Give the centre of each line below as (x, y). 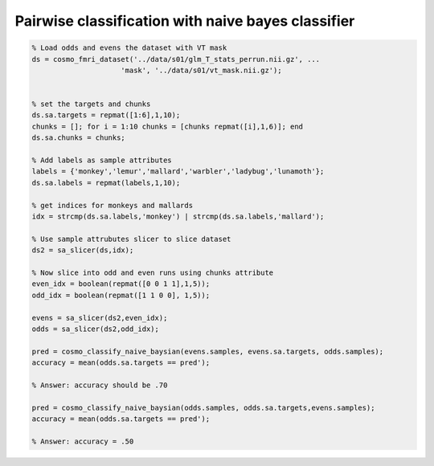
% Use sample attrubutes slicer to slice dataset (131, 239)
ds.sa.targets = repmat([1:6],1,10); (106, 115)
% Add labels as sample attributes (102, 160)
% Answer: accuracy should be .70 (100, 385)
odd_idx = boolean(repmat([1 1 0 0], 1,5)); (121, 295)
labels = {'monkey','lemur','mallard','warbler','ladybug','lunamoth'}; (178, 172)
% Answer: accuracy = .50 (83, 441)
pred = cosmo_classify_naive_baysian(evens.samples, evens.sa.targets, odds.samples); (208, 351)
